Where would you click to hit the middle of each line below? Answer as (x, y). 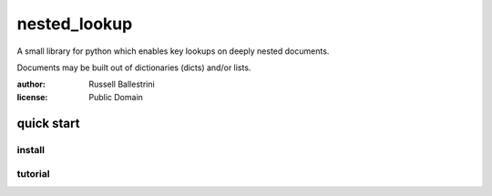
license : (32, 97)
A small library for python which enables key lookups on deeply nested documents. (173, 51)
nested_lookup (75, 24)
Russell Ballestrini (122, 84)
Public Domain (116, 97)
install (31, 150)
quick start (48, 123)
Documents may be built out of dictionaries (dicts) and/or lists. (134, 67)
